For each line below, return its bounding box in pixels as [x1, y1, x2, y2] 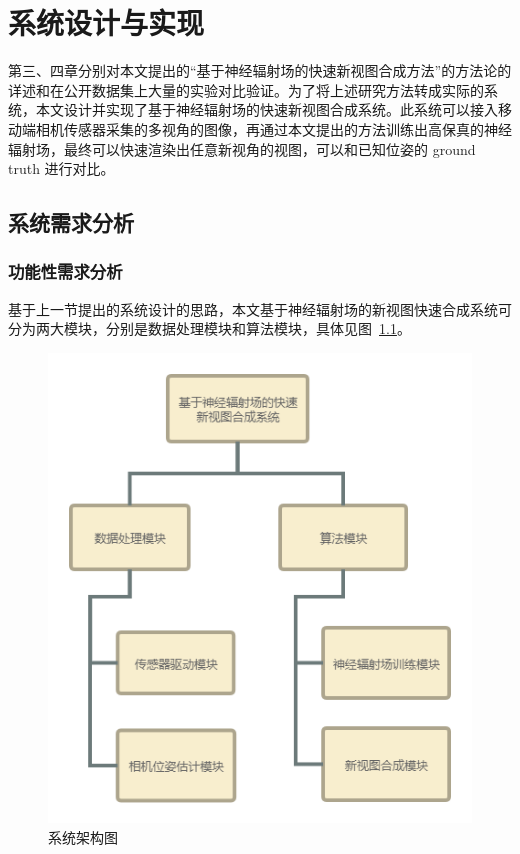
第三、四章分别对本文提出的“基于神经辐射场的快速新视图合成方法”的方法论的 [8, 60, 512, 81]
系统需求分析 [8, 207, 134, 238]
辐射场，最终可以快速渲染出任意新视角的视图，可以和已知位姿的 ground [8, 138, 476, 159]
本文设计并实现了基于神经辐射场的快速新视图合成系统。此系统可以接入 [35, 99, 498, 120]
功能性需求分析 [8, 259, 123, 284]
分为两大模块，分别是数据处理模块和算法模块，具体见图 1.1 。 [8, 318, 411, 339]
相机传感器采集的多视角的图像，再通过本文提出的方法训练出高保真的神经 [35, 118, 512, 139]
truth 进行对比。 [8, 158, 115, 179]
